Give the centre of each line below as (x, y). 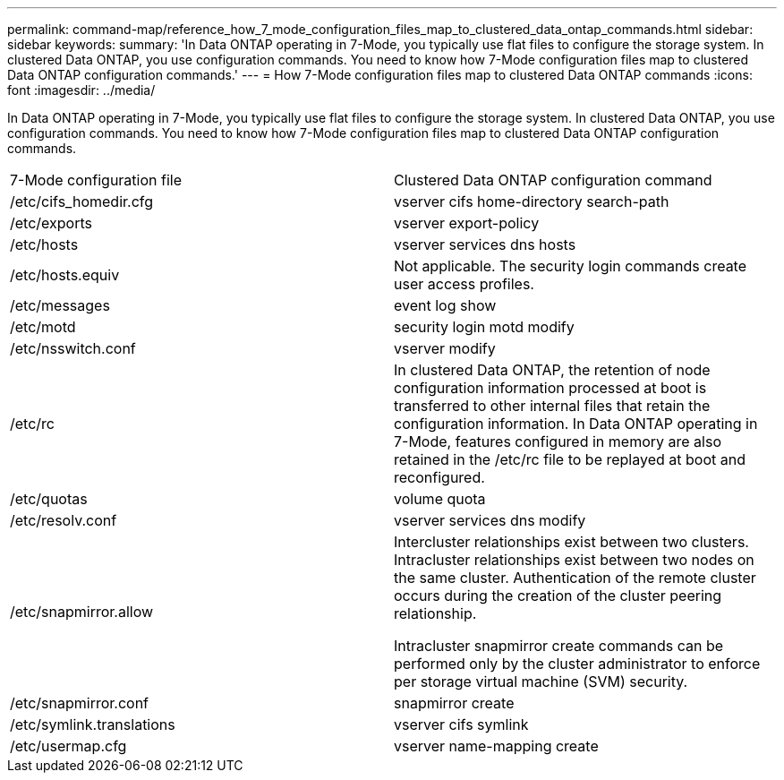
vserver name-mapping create (496, 746)
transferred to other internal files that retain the (552, 406)
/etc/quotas (49, 499)
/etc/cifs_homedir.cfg (82, 201)
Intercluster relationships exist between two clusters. (571, 542)
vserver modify (445, 348)
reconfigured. (439, 477)
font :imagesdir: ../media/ (81, 90)
